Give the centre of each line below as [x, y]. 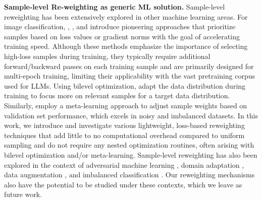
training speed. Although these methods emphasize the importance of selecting [126, 46]
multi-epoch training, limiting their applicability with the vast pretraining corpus [130, 76]
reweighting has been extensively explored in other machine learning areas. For [126, 16]
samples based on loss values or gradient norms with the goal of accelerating [122, 36]
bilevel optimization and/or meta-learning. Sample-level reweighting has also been [131, 154]
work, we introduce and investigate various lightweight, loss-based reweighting [124, 125]
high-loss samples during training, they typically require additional [107, 56]
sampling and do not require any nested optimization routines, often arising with [129, 145]
